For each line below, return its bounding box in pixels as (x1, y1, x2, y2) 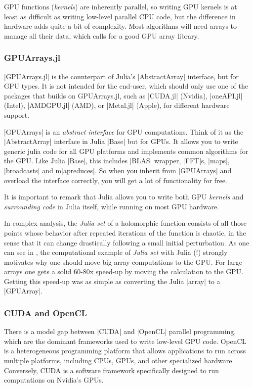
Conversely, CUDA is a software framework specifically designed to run (4, 365, 219, 375)
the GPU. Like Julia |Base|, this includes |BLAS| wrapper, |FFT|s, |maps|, (4, 155, 230, 166)
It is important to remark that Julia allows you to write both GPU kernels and (4, 192, 244, 202)
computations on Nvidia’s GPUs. (4, 375, 104, 385)
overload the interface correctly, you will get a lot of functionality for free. (4, 175, 227, 185)
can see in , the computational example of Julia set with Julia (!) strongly (4, 247, 228, 257)
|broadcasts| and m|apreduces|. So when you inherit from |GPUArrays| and (4, 165, 232, 175)
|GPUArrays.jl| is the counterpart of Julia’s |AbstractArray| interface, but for (4, 71, 239, 81)
